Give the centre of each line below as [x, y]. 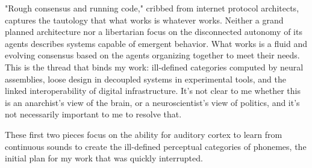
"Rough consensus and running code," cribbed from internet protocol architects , [152, 8]
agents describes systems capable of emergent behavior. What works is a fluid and [156, 43]
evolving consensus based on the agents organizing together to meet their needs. [152, 55]
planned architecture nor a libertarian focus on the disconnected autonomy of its [154, 32]
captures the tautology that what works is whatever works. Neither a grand [144, 20]
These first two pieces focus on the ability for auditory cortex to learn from [144, 134]
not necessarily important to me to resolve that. [93, 114]
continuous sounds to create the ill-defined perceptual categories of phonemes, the [156, 146]
